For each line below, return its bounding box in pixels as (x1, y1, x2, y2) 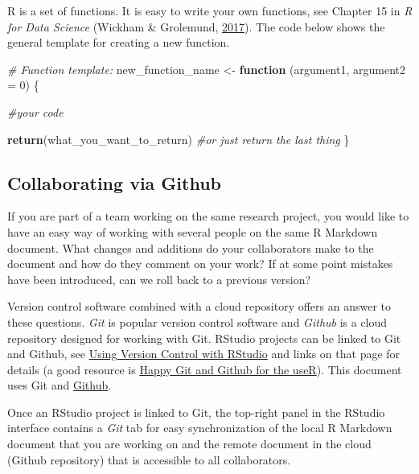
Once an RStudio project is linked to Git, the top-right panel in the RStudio (7, 403, 385, 420)
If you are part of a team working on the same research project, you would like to (7, 208, 409, 225)
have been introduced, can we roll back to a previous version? (7, 270, 311, 287)
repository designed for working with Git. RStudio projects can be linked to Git (7, 329, 401, 346)
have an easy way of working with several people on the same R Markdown (7, 223, 378, 240)
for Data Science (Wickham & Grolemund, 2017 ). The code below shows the (7, 18, 385, 35)
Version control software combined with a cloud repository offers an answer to (7, 298, 392, 315)
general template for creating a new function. (7, 34, 230, 51)
